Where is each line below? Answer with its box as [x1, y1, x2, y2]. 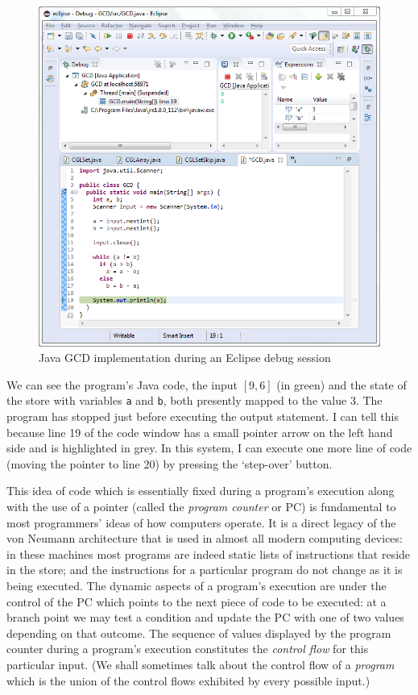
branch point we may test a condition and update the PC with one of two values [6, 609, 404, 626]
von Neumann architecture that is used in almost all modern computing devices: [6, 530, 403, 547]
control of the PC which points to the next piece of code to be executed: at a [6, 593, 387, 610]
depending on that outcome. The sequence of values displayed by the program [6, 624, 391, 641]
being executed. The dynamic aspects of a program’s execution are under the [6, 576, 387, 593]
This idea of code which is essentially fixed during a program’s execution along [6, 482, 395, 499]
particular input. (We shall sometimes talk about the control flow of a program [6, 655, 395, 672]
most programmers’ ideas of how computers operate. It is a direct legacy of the [6, 514, 396, 531]
